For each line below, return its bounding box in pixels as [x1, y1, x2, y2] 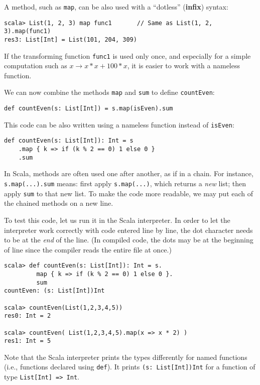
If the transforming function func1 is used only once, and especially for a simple [4, 50, 251, 61]
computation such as [4, 60, 67, 71]
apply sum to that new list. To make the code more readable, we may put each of [4, 188, 253, 198]
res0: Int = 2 [4, 312, 51, 320]
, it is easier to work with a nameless [127, 60, 240, 71]
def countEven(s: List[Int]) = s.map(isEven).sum [4, 105, 173, 112]
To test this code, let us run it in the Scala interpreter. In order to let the [4, 214, 230, 225]
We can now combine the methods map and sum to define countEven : [4, 87, 215, 97]
